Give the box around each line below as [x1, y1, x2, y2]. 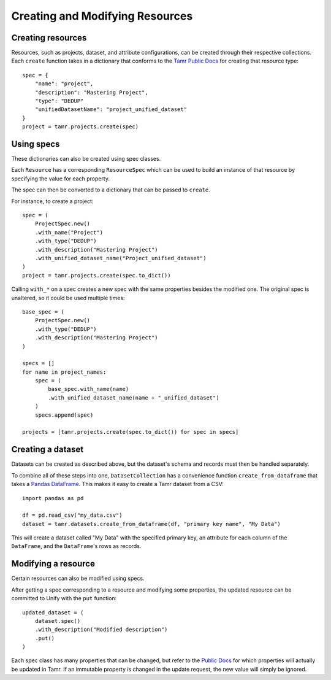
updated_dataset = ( [22, 609, 84, 616]
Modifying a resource [11, 558, 95, 569]
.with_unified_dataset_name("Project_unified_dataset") [34, 255, 207, 261]
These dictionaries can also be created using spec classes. [11, 155, 161, 163]
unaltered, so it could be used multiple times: [11, 294, 125, 301]
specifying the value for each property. [11, 175, 110, 182]
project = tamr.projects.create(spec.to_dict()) [22, 272, 171, 279]
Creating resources [11, 33, 87, 43]
